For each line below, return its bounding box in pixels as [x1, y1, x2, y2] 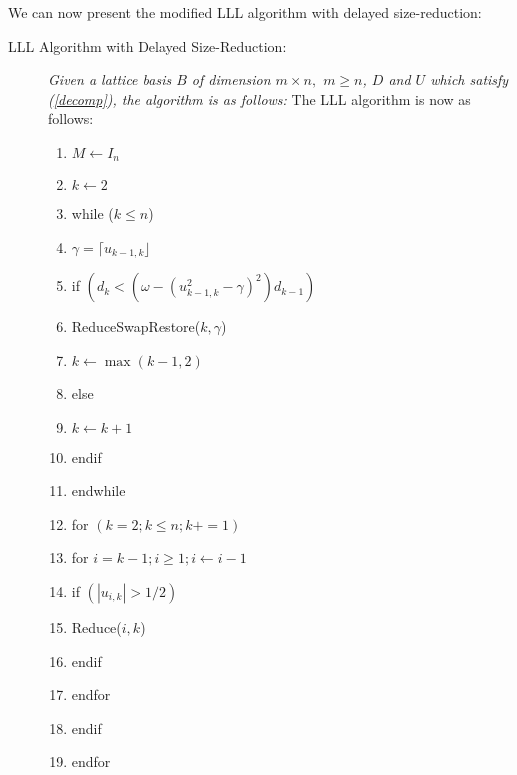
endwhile [71, 480, 126, 501]
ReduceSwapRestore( [71, 316, 201, 337]
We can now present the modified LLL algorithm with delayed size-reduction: [8, 2, 482, 22]
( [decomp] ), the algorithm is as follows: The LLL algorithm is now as [48, 88, 471, 109]
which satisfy [430, 69, 509, 90]
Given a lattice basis [48, 69, 172, 90]
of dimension [191, 69, 271, 90]
